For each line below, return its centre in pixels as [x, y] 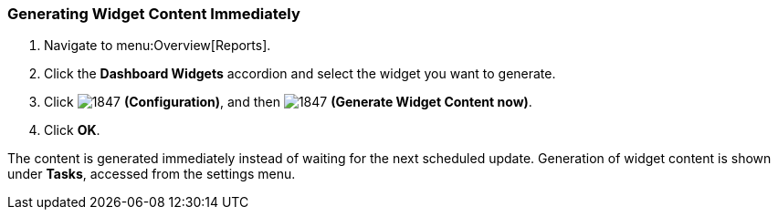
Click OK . [72, 130]
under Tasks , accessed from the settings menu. [152, 174]
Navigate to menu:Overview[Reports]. [158, 46]
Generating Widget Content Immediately [154, 14]
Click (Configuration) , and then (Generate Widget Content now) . [288, 102]
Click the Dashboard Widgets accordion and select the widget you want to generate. [300, 74]
